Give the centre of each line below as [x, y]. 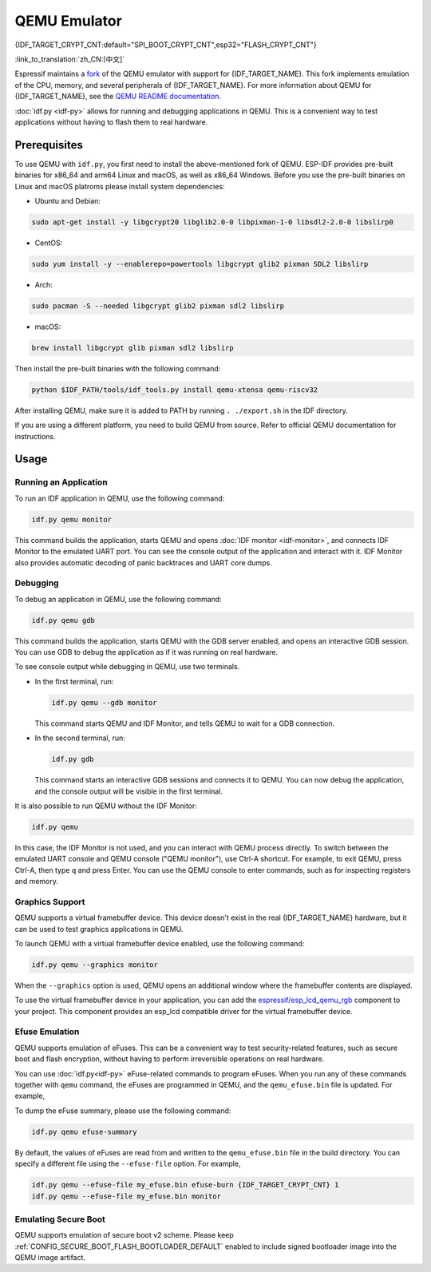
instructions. [35, 436]
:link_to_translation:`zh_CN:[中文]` [70, 59]
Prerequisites [49, 145]
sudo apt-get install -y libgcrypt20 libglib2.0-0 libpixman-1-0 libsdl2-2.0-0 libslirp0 [213, 222]
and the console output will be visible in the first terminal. [129, 791]
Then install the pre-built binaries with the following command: [118, 368]
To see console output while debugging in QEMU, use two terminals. [127, 667]
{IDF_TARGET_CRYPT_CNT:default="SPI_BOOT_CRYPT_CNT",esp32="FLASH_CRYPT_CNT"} [166, 45]
